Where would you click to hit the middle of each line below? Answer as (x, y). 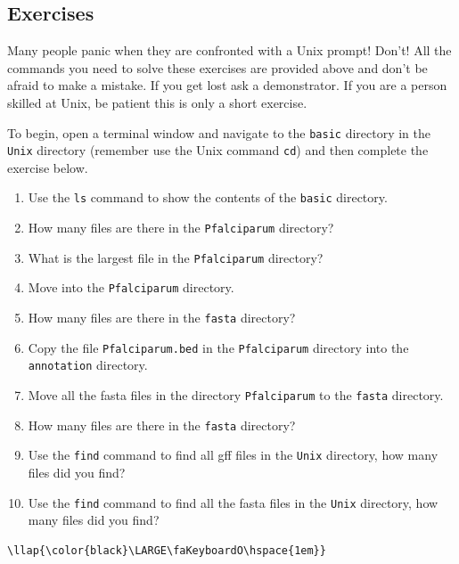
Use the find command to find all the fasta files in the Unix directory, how (233, 502)
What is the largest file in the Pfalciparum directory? (176, 257)
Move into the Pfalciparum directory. (131, 287)
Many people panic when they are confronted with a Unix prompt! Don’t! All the (229, 50)
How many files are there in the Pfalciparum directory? (181, 228)
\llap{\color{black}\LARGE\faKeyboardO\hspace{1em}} (167, 550)
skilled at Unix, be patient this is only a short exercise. (157, 102)
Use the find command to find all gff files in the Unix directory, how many (233, 455)
